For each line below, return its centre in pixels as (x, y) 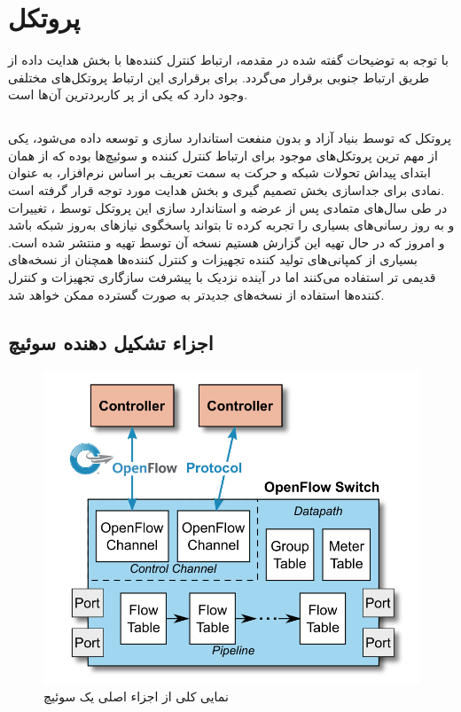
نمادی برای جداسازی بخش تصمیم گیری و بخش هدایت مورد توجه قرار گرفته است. (227, 190)
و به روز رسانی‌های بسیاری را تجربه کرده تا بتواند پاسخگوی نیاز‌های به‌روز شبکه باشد (231, 225)
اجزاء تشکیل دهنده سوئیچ (111, 342)
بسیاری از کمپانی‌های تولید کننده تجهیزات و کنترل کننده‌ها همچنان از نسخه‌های (213, 259)
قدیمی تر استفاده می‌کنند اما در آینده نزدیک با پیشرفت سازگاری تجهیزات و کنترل (222, 277)
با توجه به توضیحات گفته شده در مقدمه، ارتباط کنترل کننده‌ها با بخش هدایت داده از (228, 60)
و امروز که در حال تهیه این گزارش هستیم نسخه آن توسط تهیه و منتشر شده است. (227, 242)
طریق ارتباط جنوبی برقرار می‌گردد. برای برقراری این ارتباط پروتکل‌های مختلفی (219, 77)
